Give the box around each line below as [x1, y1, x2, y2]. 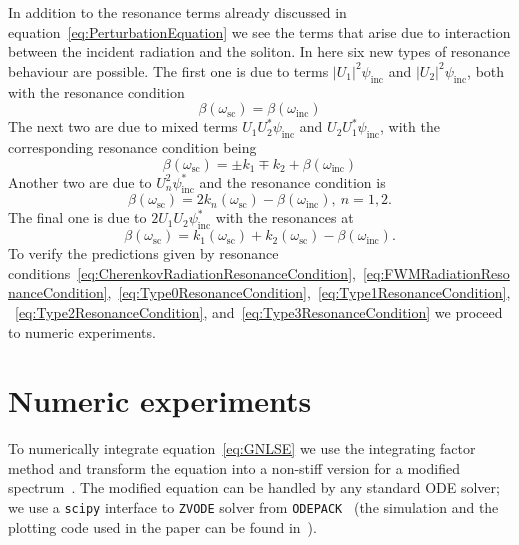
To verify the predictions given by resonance [8, 243, 279, 264]
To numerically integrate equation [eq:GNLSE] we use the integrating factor [8, 438, 476, 459]
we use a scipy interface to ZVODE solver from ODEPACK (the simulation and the [8, 497, 499, 518]
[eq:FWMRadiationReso [362, 262, 510, 283]
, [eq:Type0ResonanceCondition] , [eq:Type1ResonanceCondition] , [107, 282, 511, 303]
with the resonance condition [8, 81, 185, 102]
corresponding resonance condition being [8, 136, 257, 157]
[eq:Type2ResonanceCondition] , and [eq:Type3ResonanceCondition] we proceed [15, 301, 503, 322]
